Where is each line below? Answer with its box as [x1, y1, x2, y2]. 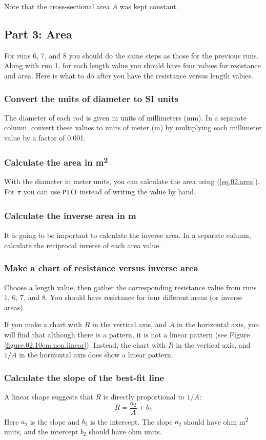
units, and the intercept [4, 426, 78, 436]
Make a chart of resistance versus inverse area [4, 262, 198, 274]
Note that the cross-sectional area [4, 1, 110, 11]
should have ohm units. [89, 426, 162, 436]
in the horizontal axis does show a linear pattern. [19, 349, 173, 360]
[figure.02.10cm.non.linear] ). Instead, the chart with [4, 339, 166, 350]
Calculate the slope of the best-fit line [4, 371, 165, 384]
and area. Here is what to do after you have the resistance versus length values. [4, 70, 253, 81]
